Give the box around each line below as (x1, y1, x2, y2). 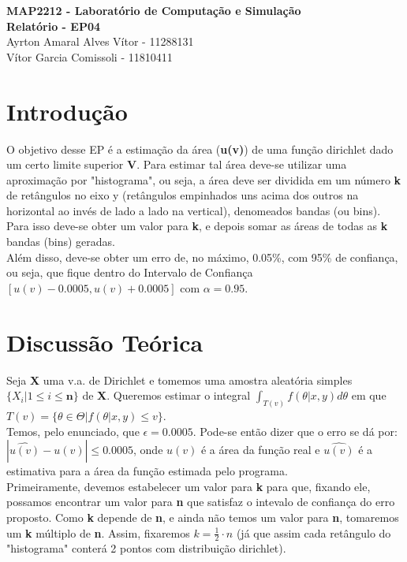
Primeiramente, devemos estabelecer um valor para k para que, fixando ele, (6, 478, 371, 494)
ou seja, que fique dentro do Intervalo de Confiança (6, 264, 253, 281)
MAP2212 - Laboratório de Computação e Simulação (6, 2, 301, 18)
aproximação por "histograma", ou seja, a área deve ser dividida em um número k (6, 171, 401, 188)
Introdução (6, 95, 128, 127)
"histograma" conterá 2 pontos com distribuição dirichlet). (6, 540, 286, 556)
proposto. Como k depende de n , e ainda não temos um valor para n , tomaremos (6, 508, 399, 525)
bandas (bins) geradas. (6, 233, 115, 250)
